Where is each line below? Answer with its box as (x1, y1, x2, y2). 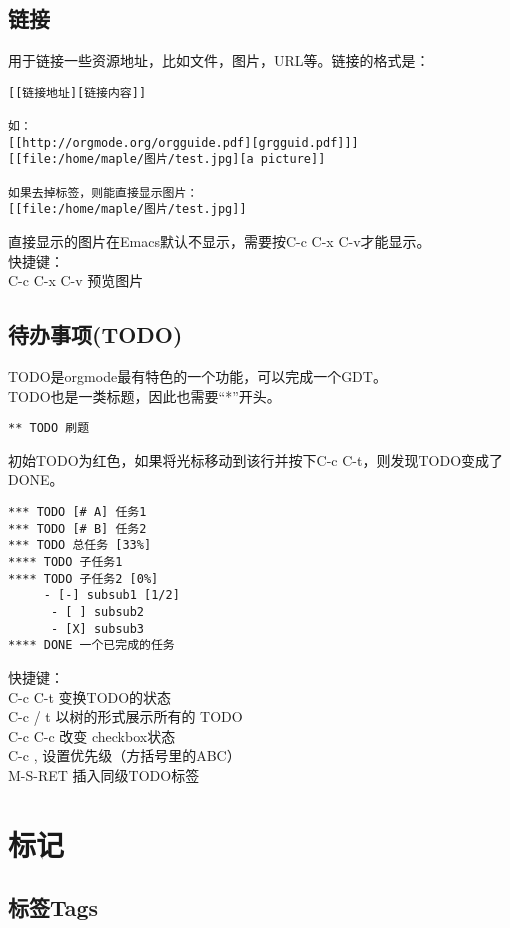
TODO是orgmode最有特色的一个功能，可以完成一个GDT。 (8, 366, 387, 387)
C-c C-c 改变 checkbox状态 (8, 725, 176, 746)
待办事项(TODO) (8, 319, 183, 350)
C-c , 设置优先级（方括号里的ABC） (8, 745, 241, 766)
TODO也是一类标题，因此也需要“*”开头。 (8, 385, 281, 406)
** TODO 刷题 (8, 421, 90, 436)
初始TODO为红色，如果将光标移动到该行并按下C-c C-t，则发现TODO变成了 (8, 449, 504, 470)
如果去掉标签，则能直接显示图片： (8, 185, 199, 200)
